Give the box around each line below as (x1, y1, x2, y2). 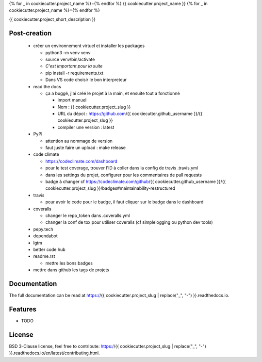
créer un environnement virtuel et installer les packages (33, 43, 145, 49)
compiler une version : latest (57, 124, 115, 130)
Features (9, 305, 36, 313)
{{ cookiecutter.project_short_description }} (9, 16, 96, 22)
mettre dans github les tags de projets (33, 267, 109, 273)
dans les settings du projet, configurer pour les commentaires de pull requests (45, 172, 202, 178)
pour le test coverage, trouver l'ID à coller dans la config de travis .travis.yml (45, 165, 198, 171)
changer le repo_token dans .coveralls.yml (45, 213, 130, 218)
